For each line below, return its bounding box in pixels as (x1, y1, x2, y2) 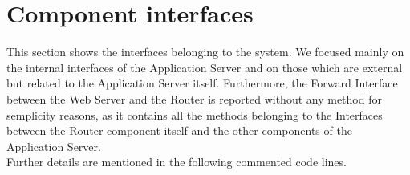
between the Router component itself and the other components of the (6, 122, 352, 139)
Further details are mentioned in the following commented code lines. (6, 153, 347, 170)
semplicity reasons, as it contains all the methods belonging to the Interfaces (6, 106, 383, 123)
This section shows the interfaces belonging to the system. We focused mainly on (6, 43, 404, 60)
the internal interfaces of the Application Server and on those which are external (6, 59, 403, 75)
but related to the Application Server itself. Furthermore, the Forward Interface (6, 75, 398, 92)
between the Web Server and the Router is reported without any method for (6, 90, 382, 107)
